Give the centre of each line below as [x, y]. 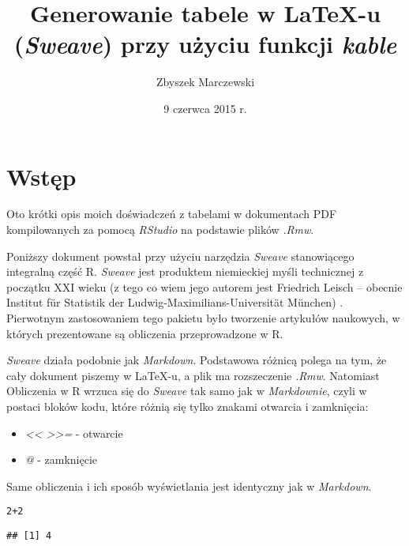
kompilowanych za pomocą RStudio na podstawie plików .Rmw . [160, 230]
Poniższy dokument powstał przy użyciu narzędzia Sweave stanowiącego [180, 256]
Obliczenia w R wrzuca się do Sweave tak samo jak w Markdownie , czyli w [187, 391]
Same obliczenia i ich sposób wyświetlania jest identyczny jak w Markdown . [189, 486]
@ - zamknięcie [61, 459]
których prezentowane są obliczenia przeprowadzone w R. [145, 333]
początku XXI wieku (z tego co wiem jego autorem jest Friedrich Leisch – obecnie [204, 286]
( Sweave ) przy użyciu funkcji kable [205, 44]
